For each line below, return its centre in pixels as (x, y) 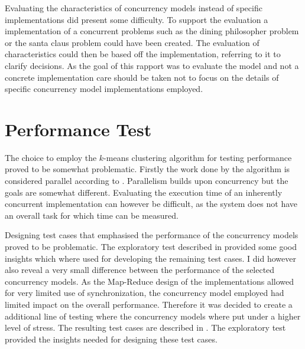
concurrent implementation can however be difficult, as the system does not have (151, 204)
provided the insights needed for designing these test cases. (111, 339)
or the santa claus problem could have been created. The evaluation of (132, 42)
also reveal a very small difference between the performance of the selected (140, 270)
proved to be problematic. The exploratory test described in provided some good (151, 247)
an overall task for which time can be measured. (92, 215)
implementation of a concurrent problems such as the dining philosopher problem (152, 31)
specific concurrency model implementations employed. (104, 89)
